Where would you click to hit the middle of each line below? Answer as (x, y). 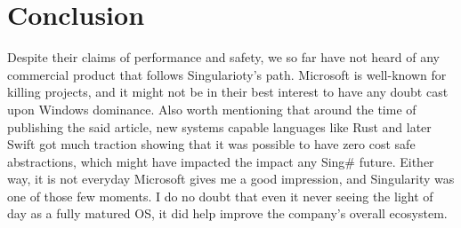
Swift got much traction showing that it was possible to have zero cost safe (211, 144)
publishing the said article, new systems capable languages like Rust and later (219, 126)
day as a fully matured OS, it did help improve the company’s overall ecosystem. (227, 213)
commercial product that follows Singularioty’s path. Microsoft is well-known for (227, 74)
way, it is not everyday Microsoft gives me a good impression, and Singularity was (231, 179)
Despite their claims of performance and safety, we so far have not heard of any (224, 57)
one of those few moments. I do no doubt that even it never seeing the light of (220, 196)
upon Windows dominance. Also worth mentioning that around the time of (212, 109)
